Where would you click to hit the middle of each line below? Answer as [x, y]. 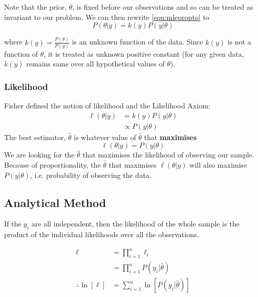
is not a [239, 42]
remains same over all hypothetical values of [95, 64]
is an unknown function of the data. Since [137, 42]
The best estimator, [35, 137]
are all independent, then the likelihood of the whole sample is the [135, 224]
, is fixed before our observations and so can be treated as [163, 7]
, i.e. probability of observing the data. [91, 175]
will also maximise [218, 165]
